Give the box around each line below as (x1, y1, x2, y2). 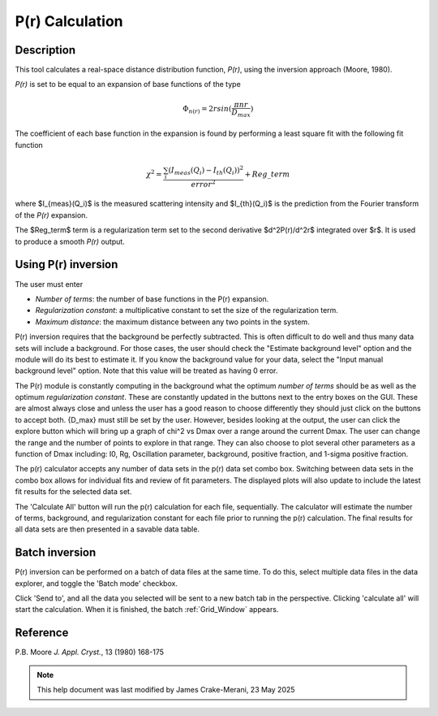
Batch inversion (15, 545, 97, 560)
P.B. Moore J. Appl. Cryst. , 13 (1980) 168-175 (15, 647, 165, 657)
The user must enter (15, 279, 84, 289)
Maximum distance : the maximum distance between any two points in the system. (35, 317, 310, 327)
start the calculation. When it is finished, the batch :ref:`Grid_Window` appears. (15, 605, 279, 614)
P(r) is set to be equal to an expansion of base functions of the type (15, 80, 241, 89)
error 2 (191, 179, 217, 189)
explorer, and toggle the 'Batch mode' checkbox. (15, 578, 178, 588)
